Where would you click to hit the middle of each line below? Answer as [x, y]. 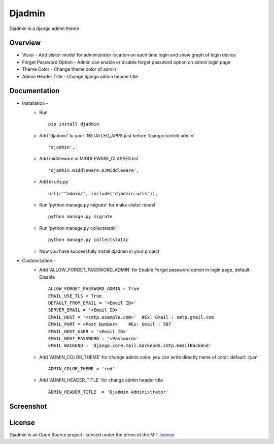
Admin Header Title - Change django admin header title [80, 76]
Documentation [35, 91]
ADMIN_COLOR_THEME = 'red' [82, 369]
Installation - [35, 103]
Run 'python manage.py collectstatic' [78, 228]
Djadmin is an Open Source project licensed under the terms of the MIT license [92, 434]
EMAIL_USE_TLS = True [75, 296]
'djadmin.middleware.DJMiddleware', [94, 170]
